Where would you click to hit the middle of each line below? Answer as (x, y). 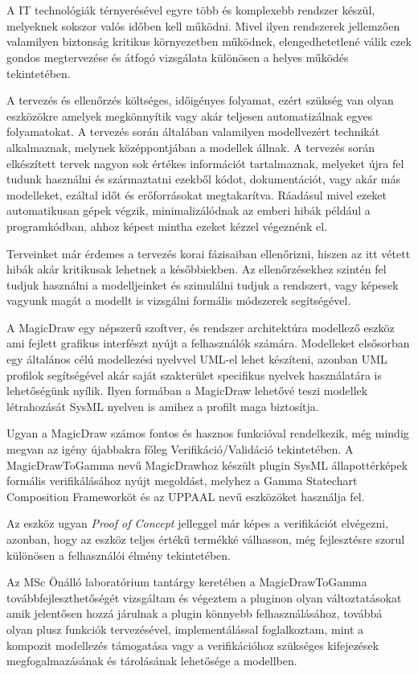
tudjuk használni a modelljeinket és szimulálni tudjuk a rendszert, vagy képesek (203, 284)
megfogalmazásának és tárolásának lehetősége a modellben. (152, 661)
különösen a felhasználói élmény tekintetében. (119, 555)
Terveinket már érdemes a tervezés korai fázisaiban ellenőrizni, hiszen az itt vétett (209, 253)
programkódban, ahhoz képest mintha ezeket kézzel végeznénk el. (167, 226)
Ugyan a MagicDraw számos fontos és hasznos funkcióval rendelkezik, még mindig (208, 433)
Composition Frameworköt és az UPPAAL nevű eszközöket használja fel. (186, 496)
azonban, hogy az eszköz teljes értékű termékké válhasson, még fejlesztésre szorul (206, 539)
